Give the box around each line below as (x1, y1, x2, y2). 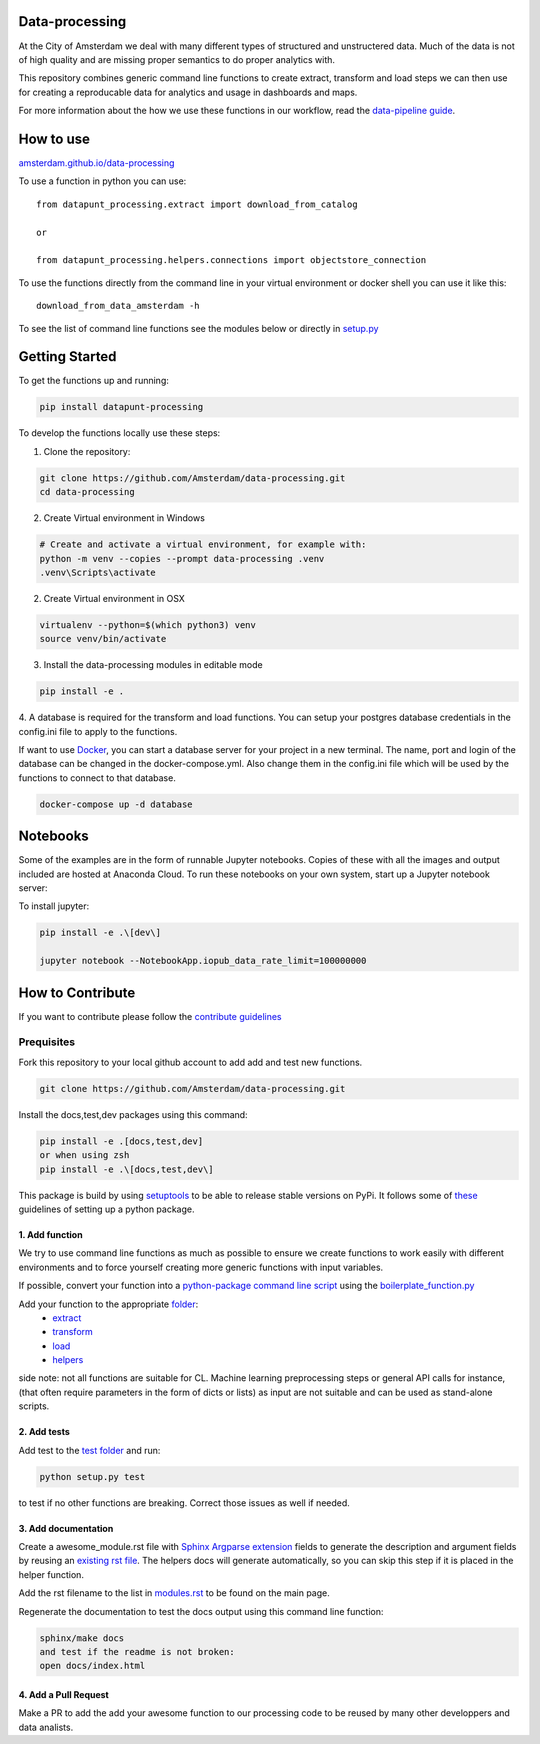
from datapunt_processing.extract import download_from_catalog (36, 198, 359, 210)
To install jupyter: (18, 900, 90, 912)
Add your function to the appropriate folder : (18, 1298, 199, 1310)
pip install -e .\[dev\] (39, 927, 162, 939)
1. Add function (18, 1228, 84, 1240)
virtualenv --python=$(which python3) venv (39, 619, 257, 630)
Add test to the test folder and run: (18, 1444, 161, 1456)
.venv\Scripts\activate (39, 566, 157, 578)
